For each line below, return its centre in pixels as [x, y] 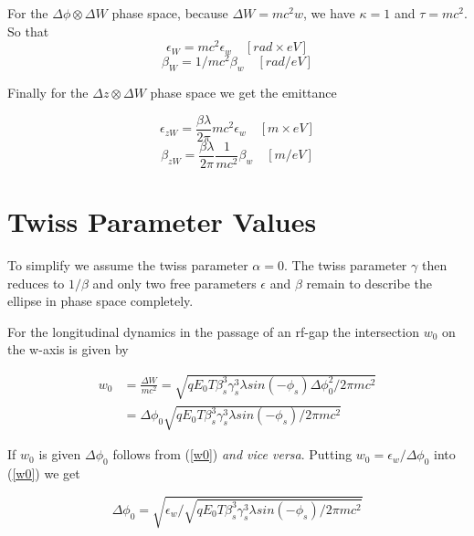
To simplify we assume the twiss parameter [128, 264]
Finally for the [48, 93]
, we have [329, 13]
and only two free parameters [174, 283]
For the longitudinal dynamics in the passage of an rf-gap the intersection [213, 331]
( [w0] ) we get [44, 473]
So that [28, 31]
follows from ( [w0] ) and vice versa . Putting [232, 454]
